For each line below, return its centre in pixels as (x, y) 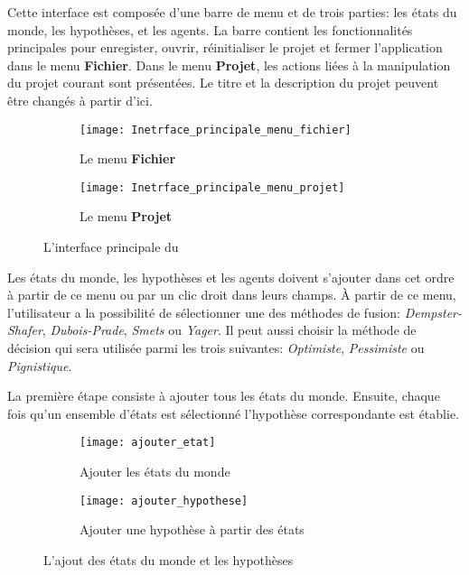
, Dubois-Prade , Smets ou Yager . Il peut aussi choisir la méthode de (229, 330)
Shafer (25, 330)
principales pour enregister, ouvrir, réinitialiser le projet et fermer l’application (225, 47)
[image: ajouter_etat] (148, 443)
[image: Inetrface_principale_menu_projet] (212, 187)
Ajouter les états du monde (155, 472)
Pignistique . (40, 365)
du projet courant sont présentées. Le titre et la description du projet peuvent (223, 83)
